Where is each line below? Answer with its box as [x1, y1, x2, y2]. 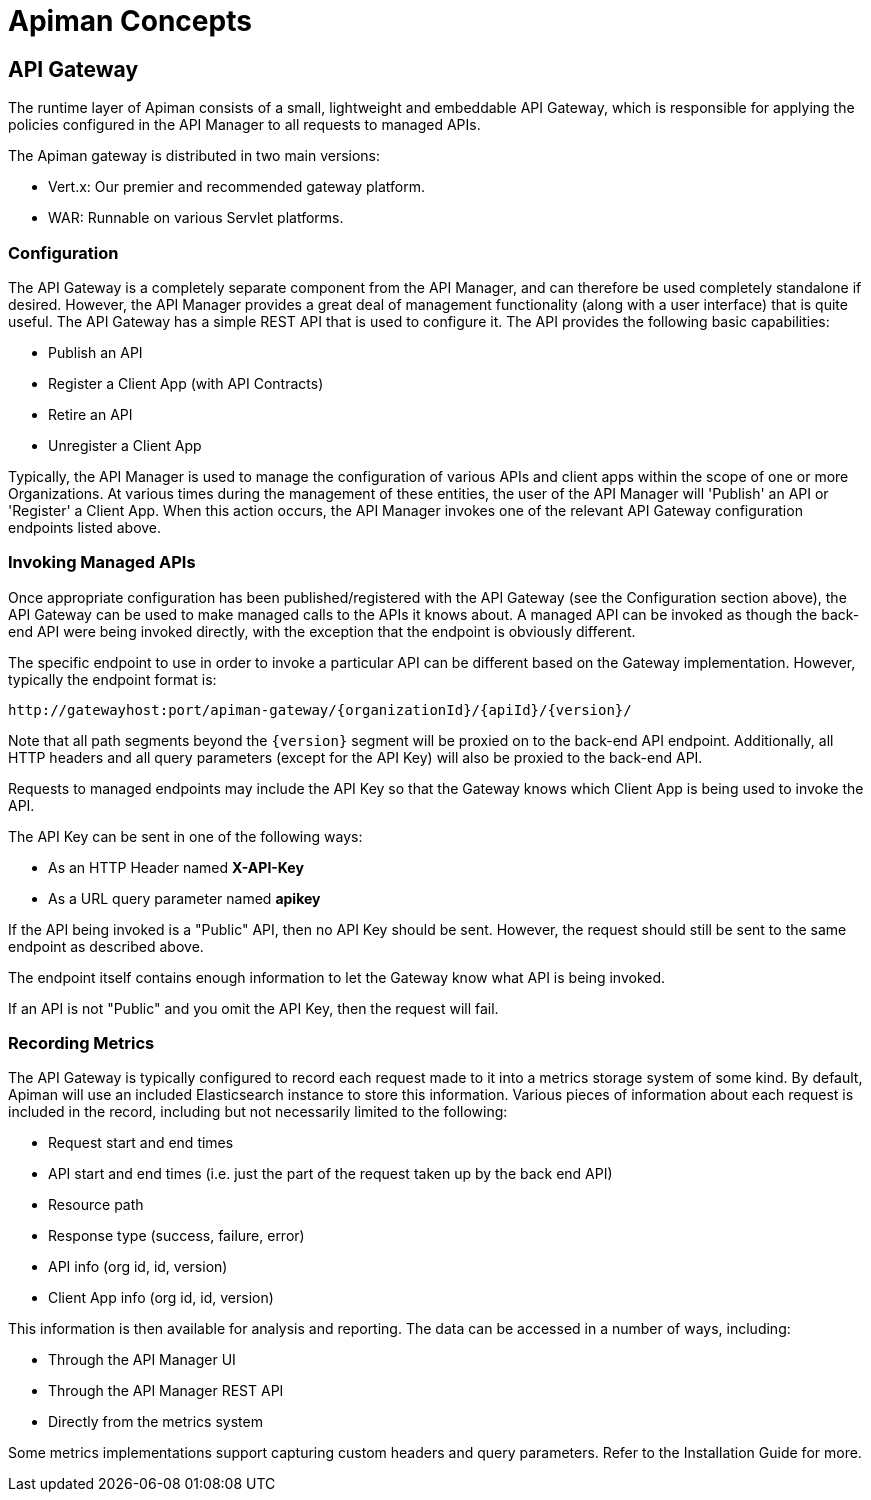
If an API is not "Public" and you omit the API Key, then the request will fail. [8, 999, 499, 1017]
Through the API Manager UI [48, 1351, 236, 1369]
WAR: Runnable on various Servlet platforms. [48, 209, 344, 227]
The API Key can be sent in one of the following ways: [8, 827, 363, 845]
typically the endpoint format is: [8, 670, 217, 688]
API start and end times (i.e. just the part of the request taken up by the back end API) [48, 1165, 613, 1183]
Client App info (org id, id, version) [48, 1289, 274, 1307]
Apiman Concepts [8, 4, 252, 38]
